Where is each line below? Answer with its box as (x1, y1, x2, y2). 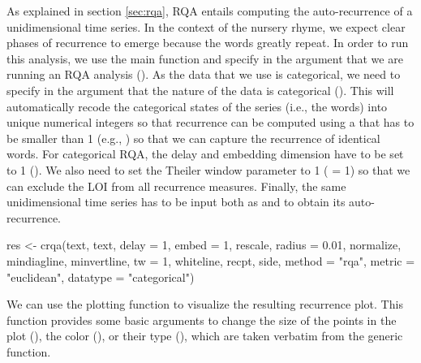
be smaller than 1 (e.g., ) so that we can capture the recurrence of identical (6, 129, 380, 146)
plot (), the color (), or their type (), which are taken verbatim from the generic (6, 327, 403, 344)
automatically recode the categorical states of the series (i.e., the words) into (6, 97, 388, 115)
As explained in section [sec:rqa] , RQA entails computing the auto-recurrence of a (6, 2, 413, 19)
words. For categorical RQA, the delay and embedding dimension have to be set (6, 145, 404, 162)
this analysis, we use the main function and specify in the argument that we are (6, 50, 403, 67)
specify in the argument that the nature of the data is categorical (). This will (6, 81, 394, 98)
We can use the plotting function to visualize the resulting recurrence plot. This (6, 296, 403, 313)
